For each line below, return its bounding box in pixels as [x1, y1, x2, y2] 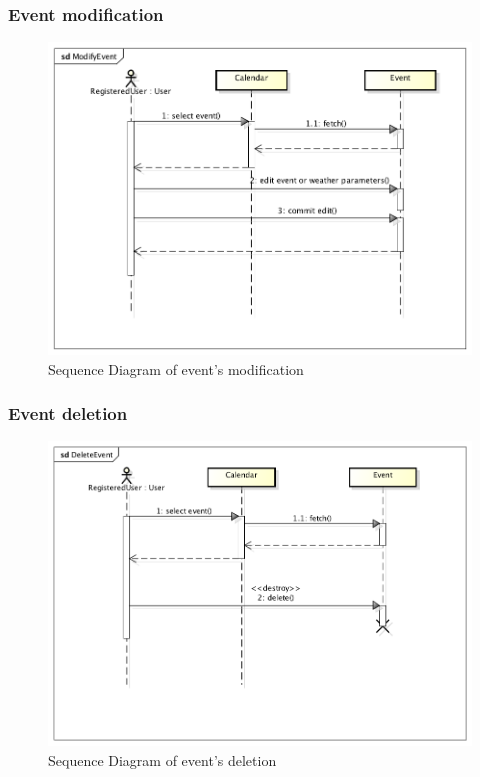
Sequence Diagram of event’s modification [48, 358, 304, 379]
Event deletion [8, 401, 128, 426]
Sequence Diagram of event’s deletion [48, 749, 277, 770]
